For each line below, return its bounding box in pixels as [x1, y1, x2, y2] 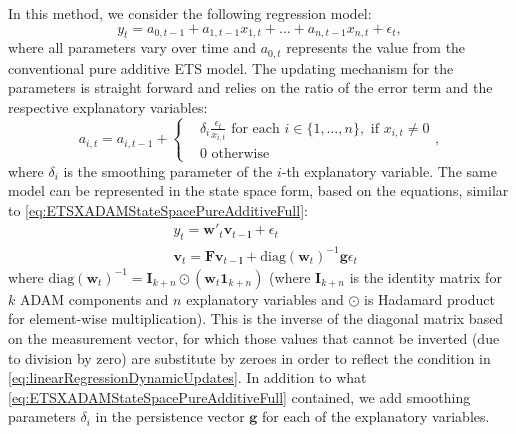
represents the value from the [286, 37, 466, 58]
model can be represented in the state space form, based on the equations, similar [8, 180, 509, 201]
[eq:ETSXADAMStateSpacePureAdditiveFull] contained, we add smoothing [8, 386, 471, 407]
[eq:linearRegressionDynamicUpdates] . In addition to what [8, 367, 367, 388]
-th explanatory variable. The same [281, 160, 497, 181]
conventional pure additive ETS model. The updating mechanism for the [8, 57, 454, 78]
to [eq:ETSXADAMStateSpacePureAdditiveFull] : [8, 199, 308, 220]
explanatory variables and [186, 288, 344, 309]
